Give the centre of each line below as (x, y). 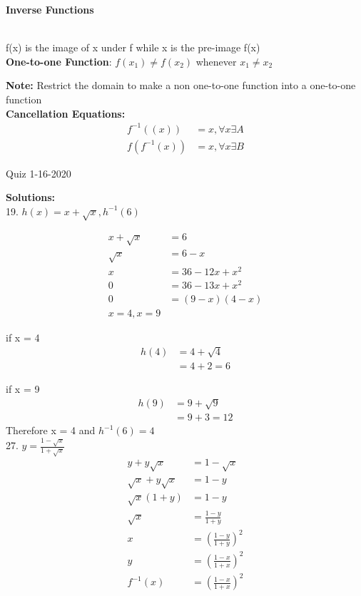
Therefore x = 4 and (51, 430)
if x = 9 (23, 388)
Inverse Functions (50, 9)
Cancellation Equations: (66, 113)
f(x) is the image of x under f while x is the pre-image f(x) (133, 47)
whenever (216, 61)
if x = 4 (23, 337)
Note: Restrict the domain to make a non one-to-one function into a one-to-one (181, 85)
